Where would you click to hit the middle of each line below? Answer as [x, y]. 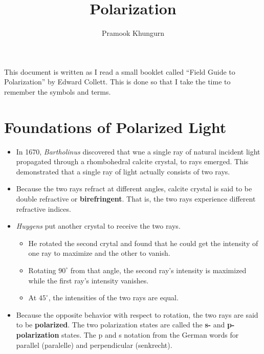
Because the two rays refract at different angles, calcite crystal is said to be [134, 189]
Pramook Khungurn [133, 33]
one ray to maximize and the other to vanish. [99, 253]
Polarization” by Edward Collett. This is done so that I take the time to [117, 82]
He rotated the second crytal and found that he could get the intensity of [143, 243]
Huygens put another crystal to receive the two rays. [98, 226]
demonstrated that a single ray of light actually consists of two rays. [123, 171]
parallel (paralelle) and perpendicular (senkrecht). [94, 345]
